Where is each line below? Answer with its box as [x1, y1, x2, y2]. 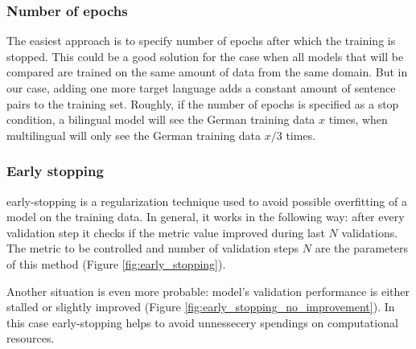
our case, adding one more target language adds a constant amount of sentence [6, 80, 396, 96]
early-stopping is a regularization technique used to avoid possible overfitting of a [6, 192, 407, 209]
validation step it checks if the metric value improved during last [6, 224, 325, 240]
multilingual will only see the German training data [6, 126, 262, 143]
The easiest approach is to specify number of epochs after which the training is [6, 32, 396, 49]
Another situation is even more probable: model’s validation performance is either [6, 282, 410, 299]
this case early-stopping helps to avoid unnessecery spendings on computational [6, 314, 398, 331]
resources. [6, 330, 55, 347]
